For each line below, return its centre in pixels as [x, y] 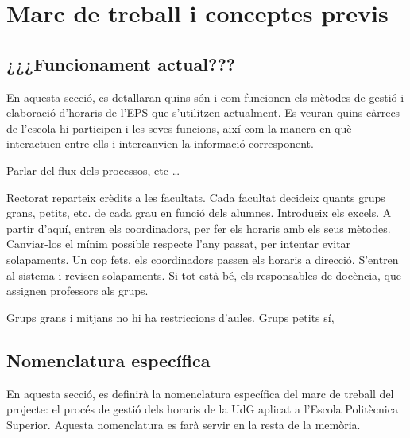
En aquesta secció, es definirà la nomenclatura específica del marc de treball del [200, 393]
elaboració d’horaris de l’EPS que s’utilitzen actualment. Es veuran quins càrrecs [203, 112]
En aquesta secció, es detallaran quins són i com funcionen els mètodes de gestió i [205, 97]
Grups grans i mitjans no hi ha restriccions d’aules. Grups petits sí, [170, 317]
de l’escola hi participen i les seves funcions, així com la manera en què [179, 128]
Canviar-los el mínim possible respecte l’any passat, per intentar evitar [179, 244]
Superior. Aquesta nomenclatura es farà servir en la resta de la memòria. [184, 424]
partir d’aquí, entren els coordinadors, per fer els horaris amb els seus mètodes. [199, 228]
